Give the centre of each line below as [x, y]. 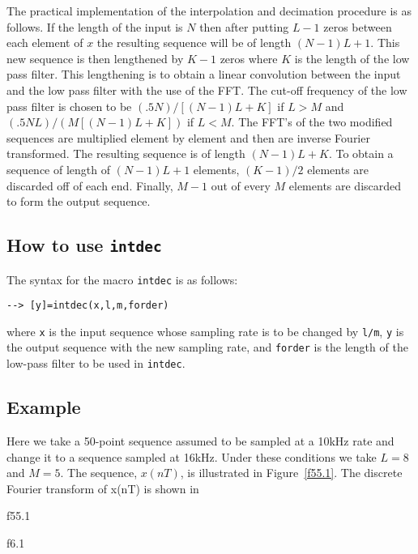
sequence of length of [59, 169]
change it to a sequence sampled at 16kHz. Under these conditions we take [192, 456]
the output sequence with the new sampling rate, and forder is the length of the [207, 347]
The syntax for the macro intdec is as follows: [122, 279]
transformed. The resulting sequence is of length [126, 153]
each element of [45, 43]
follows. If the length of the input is [95, 26]
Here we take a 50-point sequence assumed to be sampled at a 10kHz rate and [200, 440]
